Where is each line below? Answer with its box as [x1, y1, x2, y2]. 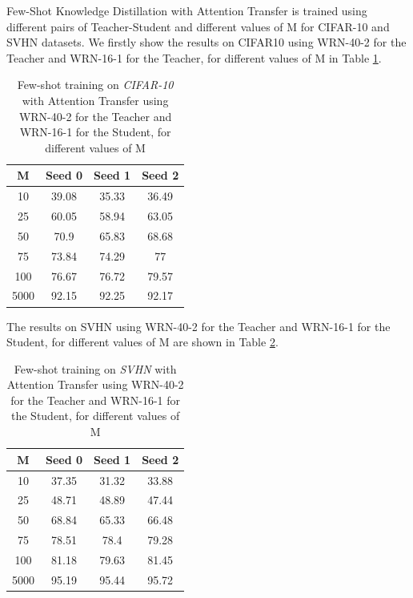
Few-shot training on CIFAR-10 [17, 76, 174, 93]
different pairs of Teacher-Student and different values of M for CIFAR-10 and [6, 18, 390, 34]
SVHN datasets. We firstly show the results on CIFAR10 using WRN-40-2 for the [6, 34, 407, 51]
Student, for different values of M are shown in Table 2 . [6, 333, 279, 350]
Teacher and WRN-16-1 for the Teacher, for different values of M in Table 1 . [6, 49, 382, 66]
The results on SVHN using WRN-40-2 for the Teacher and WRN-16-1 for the [6, 317, 391, 334]
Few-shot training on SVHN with [14, 360, 177, 377]
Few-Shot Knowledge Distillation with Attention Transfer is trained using [6, 2, 367, 18]
